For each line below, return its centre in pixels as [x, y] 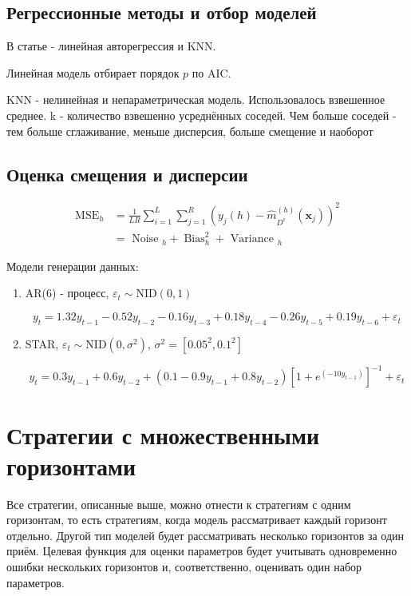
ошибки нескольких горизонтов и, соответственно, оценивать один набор [184, 567]
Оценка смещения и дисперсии [127, 174]
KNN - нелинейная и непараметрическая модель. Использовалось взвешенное [196, 99]
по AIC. [211, 72]
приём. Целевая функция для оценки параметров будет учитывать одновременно [202, 551]
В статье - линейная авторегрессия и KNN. [111, 46]
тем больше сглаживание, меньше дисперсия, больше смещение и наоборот [190, 131]
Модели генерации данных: [73, 266]
